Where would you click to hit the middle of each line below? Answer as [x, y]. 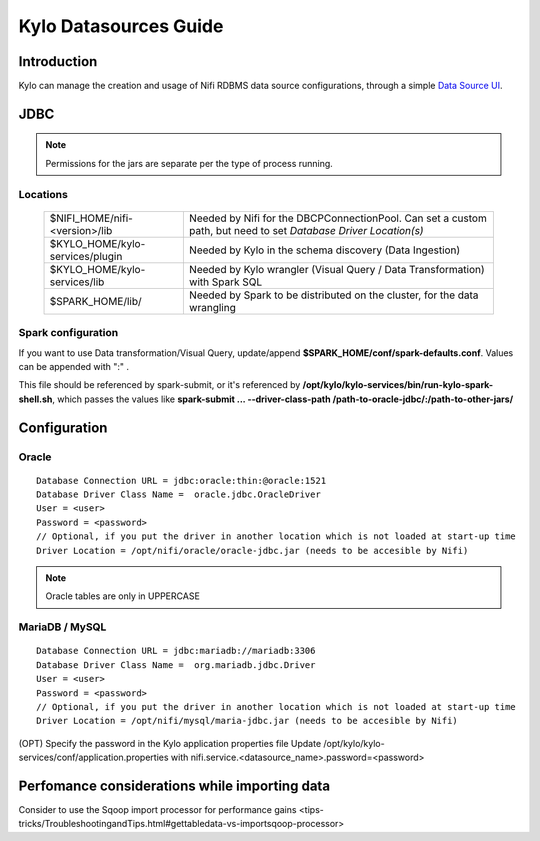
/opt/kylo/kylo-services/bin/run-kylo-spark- [398, 385]
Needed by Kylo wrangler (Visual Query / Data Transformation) [336, 269]
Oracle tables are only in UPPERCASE [122, 596]
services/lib [77, 282]
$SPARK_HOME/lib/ [95, 301]
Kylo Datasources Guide [121, 26]
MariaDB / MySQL [62, 627]
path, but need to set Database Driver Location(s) [306, 230]
